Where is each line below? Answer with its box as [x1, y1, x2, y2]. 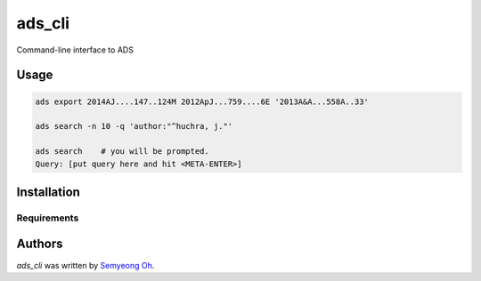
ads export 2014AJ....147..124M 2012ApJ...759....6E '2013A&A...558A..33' [35, 96, 370, 107]
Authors [16, 237, 63, 252]
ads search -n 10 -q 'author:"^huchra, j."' [35, 121, 233, 132]
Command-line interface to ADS [16, 44, 134, 55]
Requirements [16, 212, 79, 224]
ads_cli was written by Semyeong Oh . [16, 260, 155, 270]
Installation [16, 184, 80, 199]
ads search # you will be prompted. [35, 147, 209, 157]
